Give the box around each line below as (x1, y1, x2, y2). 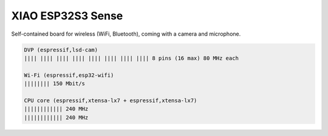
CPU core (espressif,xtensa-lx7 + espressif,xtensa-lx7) (24, 97, 197, 104)
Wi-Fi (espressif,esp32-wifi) (24, 71, 114, 79)
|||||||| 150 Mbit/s (24, 80, 85, 87)
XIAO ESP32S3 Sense (11, 9, 123, 22)
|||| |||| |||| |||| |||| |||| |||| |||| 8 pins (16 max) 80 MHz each (24, 54, 239, 62)
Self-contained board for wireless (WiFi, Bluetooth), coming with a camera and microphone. (11, 30, 241, 37)
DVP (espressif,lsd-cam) (24, 46, 98, 53)
